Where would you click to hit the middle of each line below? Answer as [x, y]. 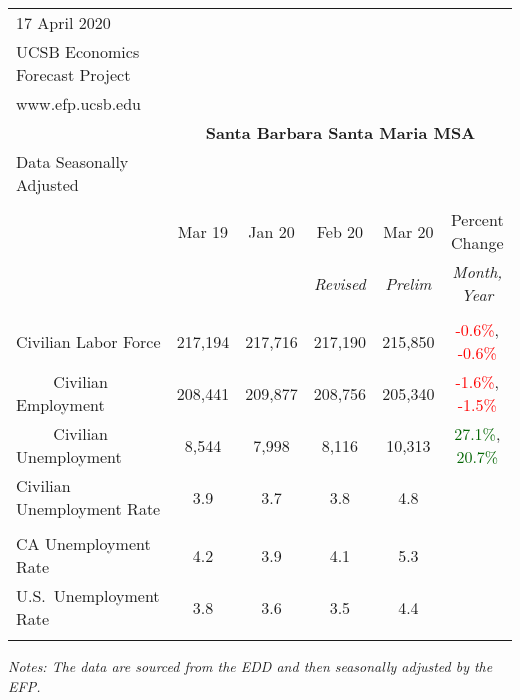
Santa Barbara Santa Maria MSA [340, 132]
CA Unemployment [83, 543]
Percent [477, 219]
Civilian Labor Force [88, 341]
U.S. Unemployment [88, 595]
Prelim [408, 283]
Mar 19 [203, 231]
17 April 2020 [63, 22]
